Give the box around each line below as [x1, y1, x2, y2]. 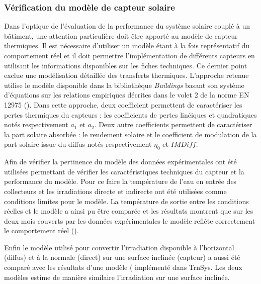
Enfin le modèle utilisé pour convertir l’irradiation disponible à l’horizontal [4, 242, 234, 252]
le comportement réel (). [4, 225, 79, 236]
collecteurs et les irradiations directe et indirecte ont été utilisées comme [4, 185, 227, 196]
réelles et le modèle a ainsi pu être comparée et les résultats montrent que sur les [4, 206, 253, 216]
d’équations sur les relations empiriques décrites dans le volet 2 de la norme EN [4, 89, 249, 100]
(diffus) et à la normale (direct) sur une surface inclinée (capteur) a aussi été [4, 252, 240, 262]
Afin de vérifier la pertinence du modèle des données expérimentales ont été [4, 156, 237, 167]
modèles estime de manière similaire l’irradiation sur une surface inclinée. [4, 271, 230, 282]
